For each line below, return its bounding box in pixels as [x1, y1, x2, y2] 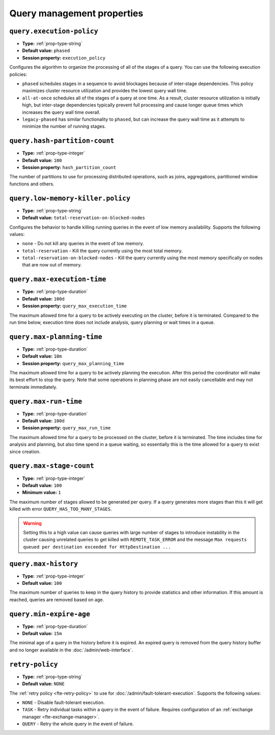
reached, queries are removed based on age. [9, 596, 104, 603]
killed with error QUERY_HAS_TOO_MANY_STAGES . [9, 506, 112, 512]
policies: [9, 71, 28, 77]
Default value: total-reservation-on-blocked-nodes [22, 214, 145, 221]
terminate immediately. [9, 384, 58, 390]
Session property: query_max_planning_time [22, 360, 124, 366]
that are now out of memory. [22, 262, 82, 268]
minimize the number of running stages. [22, 123, 106, 129]
